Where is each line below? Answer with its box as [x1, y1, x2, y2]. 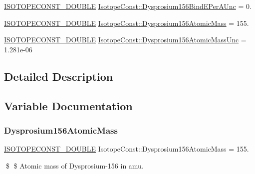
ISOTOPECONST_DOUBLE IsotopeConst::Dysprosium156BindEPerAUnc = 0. [4, 1, 252, 11]
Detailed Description [4, 68, 113, 84]
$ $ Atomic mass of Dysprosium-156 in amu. [5, 160, 144, 171]
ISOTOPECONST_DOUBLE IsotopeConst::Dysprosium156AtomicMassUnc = [4, 34, 247, 45]
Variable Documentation [4, 98, 133, 113]
